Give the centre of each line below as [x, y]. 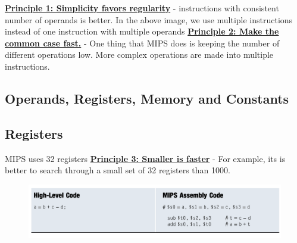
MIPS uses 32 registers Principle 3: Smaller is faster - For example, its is [145, 158]
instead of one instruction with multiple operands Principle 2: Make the [142, 31]
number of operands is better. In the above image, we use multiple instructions [149, 19]
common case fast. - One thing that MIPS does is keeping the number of [142, 43]
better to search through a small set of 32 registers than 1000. [118, 170]
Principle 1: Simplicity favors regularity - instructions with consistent [142, 8]
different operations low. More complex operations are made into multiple [139, 54]
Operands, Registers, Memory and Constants [147, 98]
